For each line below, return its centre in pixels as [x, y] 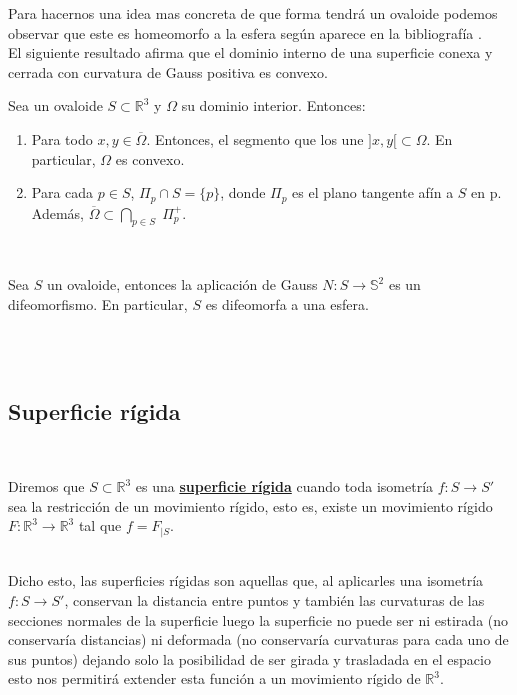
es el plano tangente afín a [373, 192]
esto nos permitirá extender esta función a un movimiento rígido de [214, 678]
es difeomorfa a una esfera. [287, 303]
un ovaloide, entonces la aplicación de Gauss [182, 284]
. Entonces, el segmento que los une [255, 138]
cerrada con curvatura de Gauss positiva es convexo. [168, 71]
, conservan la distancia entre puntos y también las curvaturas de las [274, 600]
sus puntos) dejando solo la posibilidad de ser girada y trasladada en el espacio [249, 658]
